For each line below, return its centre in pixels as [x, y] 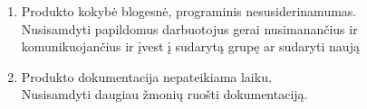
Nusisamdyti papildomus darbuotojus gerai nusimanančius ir [189, 28]
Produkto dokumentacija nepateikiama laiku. [146, 76]
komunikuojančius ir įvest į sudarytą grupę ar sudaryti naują [190, 46]
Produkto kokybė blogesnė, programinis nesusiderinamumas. [189, 11]
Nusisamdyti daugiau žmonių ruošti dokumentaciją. [164, 94]
